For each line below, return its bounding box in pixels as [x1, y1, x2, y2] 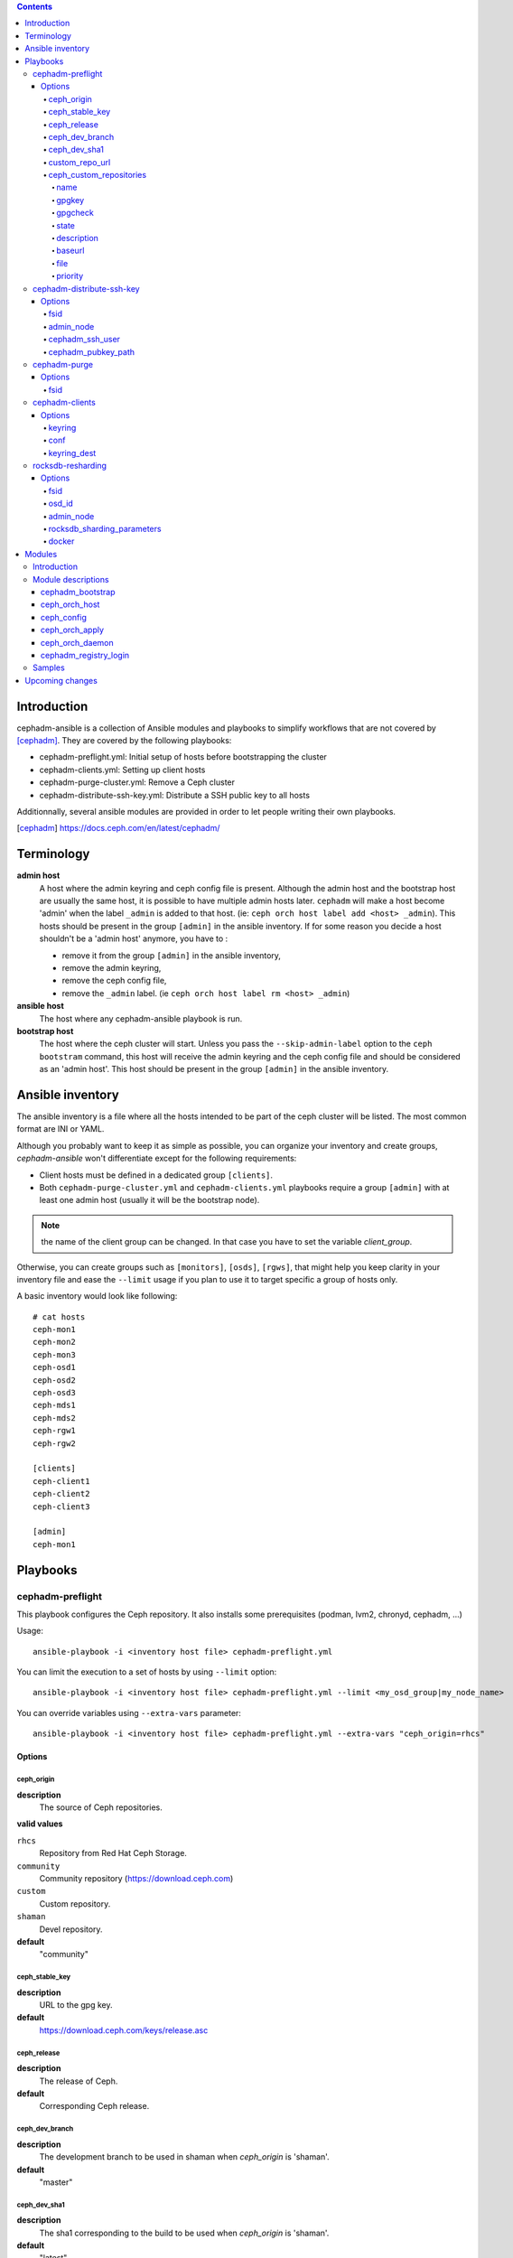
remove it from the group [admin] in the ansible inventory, [61, 949, 282, 961]
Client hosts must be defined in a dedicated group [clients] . [39, 1170, 274, 1180]
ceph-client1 [33, 1476, 90, 1486]
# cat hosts [33, 1311, 86, 1322]
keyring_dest [48, 447, 97, 458]
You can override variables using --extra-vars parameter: [16, 1707, 241, 1718]
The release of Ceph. [39, 2076, 118, 2086]
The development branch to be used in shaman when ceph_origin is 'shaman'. [39, 2151, 330, 2162]
